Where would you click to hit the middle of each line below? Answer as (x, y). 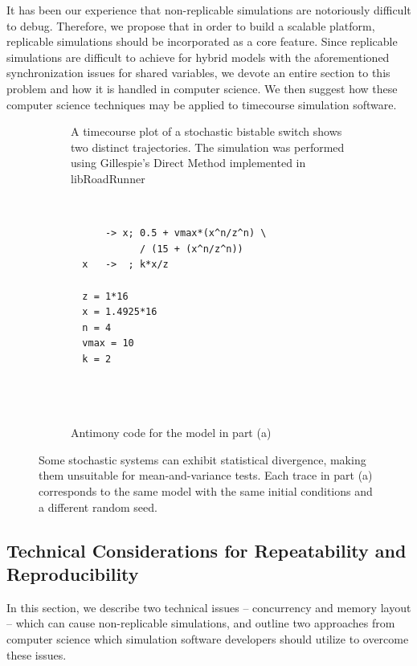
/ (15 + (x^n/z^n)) (191, 249)
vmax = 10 (108, 343)
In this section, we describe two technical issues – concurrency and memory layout (209, 607)
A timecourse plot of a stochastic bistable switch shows (206, 131)
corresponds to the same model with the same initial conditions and (206, 491)
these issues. (37, 654)
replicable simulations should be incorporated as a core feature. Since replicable (202, 41)
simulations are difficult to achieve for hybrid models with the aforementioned (198, 57)
